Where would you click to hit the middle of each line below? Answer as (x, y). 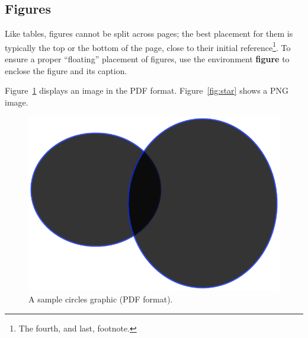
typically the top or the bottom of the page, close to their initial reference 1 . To (148, 46)
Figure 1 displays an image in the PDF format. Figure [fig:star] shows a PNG (147, 90)
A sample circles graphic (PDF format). (101, 299)
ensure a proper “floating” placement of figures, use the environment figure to (147, 59)
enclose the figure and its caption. (66, 70)
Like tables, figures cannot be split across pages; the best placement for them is (149, 34)
